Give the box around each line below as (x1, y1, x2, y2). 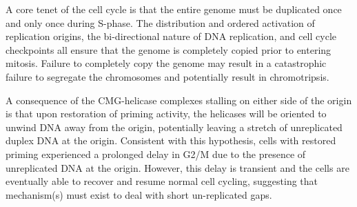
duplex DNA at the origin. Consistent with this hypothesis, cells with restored (6, 133, 336, 148)
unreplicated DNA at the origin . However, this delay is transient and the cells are (6, 160, 349, 175)
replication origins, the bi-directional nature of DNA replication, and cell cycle (6, 29, 337, 43)
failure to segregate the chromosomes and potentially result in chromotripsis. (6, 69, 329, 83)
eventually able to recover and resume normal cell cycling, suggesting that (6, 174, 318, 188)
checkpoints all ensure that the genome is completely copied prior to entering (6, 42, 331, 57)
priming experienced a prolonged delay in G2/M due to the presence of (6, 146, 306, 161)
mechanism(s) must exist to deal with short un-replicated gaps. (6, 187, 272, 201)
